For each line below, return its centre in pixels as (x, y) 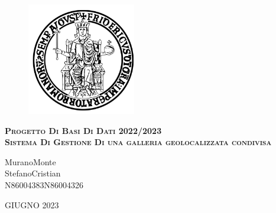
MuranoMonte (30, 161)
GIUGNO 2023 (32, 204)
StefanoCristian (33, 173)
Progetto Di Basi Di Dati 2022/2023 (83, 130)
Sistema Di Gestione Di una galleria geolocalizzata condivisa (138, 142)
